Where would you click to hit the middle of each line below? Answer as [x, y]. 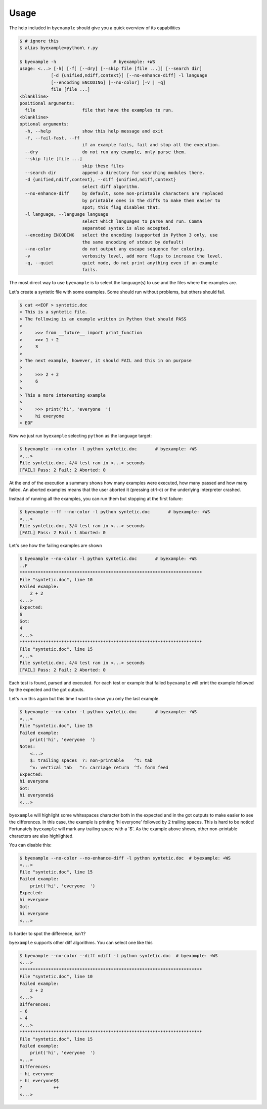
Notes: [27, 747]
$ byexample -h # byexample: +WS [87, 62]
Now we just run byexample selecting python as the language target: [80, 436]
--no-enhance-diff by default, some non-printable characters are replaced [124, 194]
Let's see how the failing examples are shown [56, 546]
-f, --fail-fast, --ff [52, 138]
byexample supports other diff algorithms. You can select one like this [81, 942]
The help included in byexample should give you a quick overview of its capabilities [95, 28]
